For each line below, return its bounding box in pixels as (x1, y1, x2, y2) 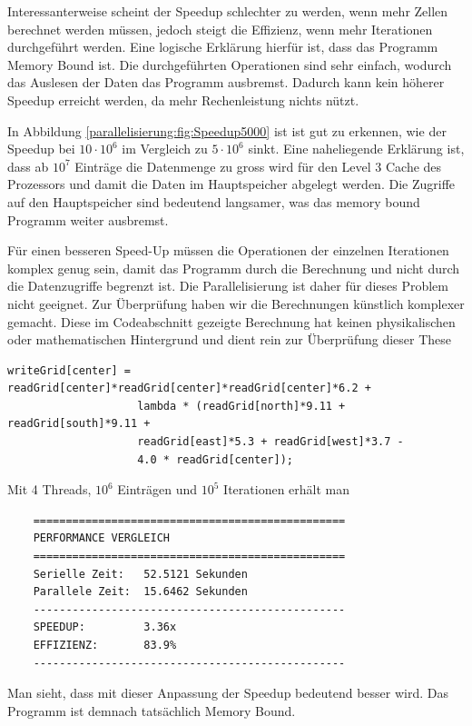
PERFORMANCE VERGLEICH (33, 532, 170, 545)
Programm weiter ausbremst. (7, 210, 169, 229)
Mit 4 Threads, (7, 480, 92, 499)
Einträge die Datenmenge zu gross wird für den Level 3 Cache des (74, 156, 442, 175)
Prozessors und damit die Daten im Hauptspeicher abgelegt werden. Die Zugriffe (7, 174, 456, 194)
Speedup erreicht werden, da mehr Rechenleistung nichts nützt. (7, 90, 359, 109)
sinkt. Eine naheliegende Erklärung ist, (248, 139, 465, 158)
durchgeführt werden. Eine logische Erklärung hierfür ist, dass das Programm (7, 37, 438, 56)
